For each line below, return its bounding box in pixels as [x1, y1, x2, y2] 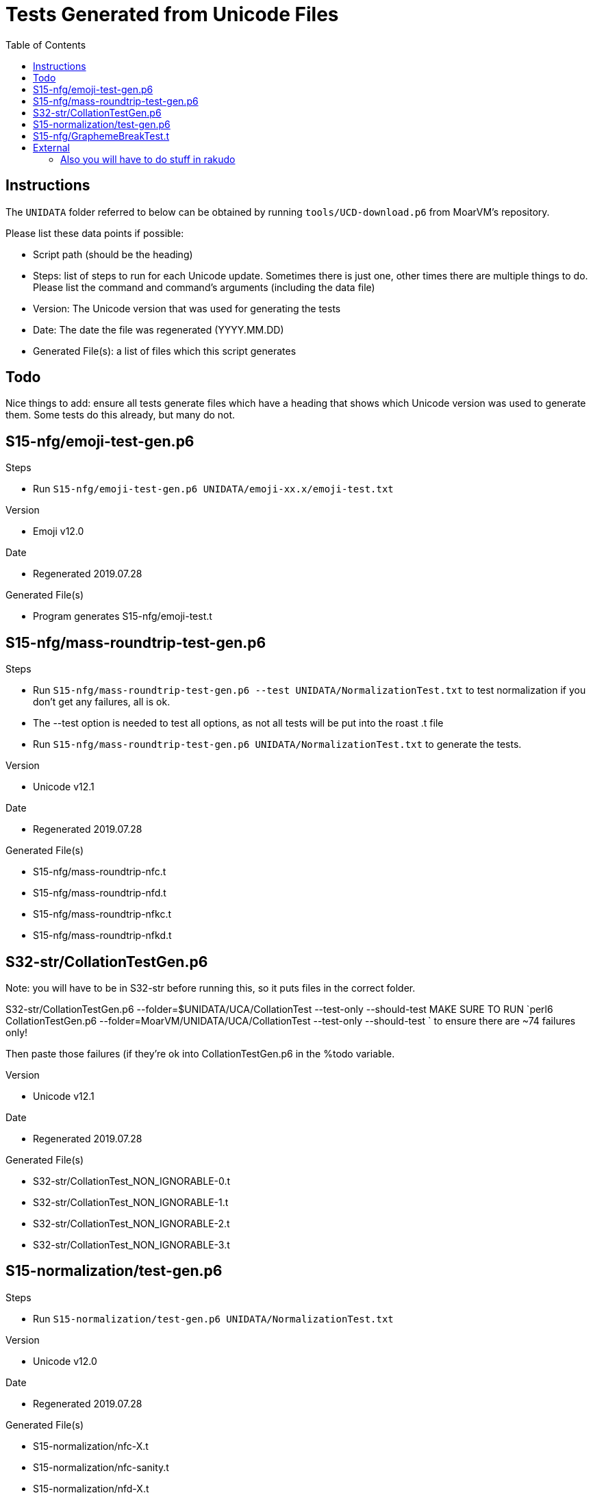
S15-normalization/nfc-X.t [33, 1440, 149, 1452]
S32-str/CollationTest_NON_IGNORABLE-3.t [33, 1238, 230, 1251]
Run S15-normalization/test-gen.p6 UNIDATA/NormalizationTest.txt [33, 1312, 394, 1325]
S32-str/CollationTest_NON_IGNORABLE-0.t [33, 1175, 231, 1187]
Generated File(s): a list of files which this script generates [33, 344, 296, 357]
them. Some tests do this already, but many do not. [5, 409, 236, 421]
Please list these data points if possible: [5, 227, 184, 239]
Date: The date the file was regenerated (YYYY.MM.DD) [33, 323, 284, 336]
